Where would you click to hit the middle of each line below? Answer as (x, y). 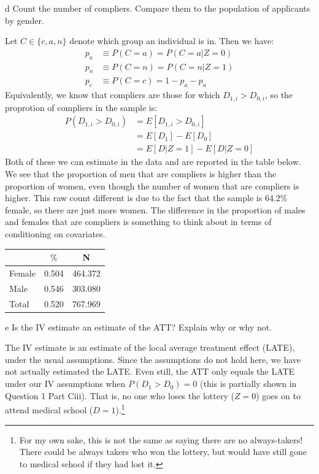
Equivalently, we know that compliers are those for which (113, 95)
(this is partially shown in (248, 384)
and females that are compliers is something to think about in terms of (138, 222)
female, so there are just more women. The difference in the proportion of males (155, 209)
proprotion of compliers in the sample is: (81, 107)
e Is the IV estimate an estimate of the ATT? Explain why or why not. (139, 327)
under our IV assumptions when (65, 384)
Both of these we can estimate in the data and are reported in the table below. (153, 162)
